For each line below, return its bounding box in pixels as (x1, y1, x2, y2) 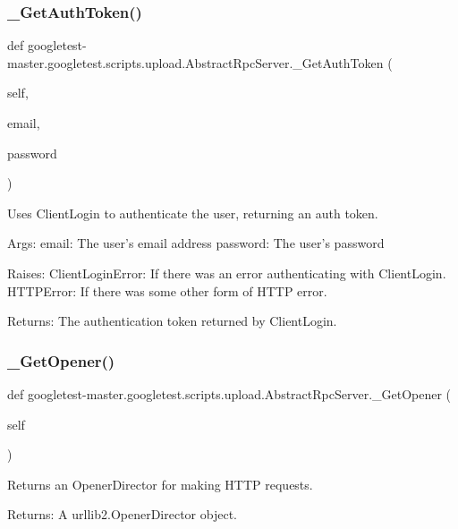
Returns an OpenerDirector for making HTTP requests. (7, 474, 313, 493)
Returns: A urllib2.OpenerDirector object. (7, 505, 237, 524)
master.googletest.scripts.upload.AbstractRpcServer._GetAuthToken (7, 53, 384, 72)
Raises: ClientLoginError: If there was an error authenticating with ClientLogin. (7, 263, 446, 282)
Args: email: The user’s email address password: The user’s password (7, 234, 385, 252)
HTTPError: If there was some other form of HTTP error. (7, 281, 327, 300)
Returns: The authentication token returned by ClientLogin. (7, 311, 337, 330)
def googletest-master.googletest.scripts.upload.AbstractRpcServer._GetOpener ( (7, 384, 452, 403)
